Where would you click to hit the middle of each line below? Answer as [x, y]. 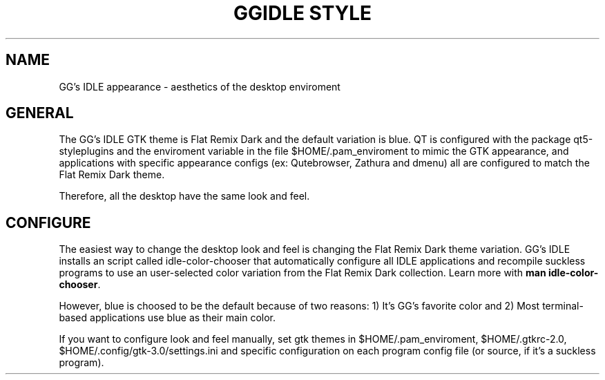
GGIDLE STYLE [302, 13]
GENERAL [40, 113]
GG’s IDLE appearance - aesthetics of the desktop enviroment [200, 86]
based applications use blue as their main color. [167, 318]
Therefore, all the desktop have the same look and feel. [184, 196]
